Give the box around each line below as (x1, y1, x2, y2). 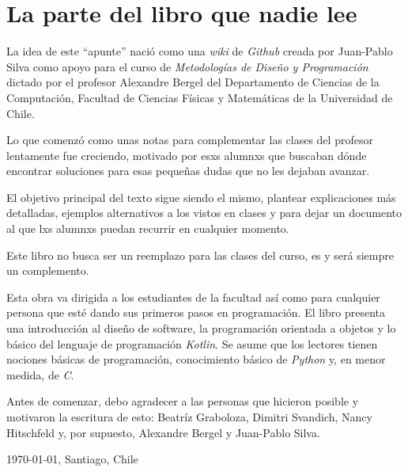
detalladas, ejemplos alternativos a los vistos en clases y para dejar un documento (6, 204, 402, 221)
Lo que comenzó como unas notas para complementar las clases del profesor (6, 131, 373, 148)
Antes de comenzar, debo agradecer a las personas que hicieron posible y (6, 393, 359, 409)
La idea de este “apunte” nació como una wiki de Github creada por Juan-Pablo (6, 43, 393, 59)
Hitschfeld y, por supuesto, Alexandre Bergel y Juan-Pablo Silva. (6, 424, 320, 440)
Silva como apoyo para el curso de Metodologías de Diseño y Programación (6, 58, 368, 74)
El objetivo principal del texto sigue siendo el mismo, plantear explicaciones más (6, 188, 396, 205)
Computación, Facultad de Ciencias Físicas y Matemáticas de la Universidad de (6, 89, 393, 105)
